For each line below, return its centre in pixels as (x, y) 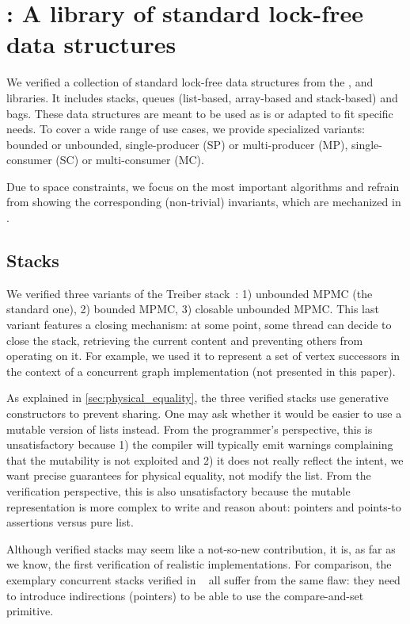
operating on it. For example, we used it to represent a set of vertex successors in (203, 356)
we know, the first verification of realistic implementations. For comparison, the (199, 564)
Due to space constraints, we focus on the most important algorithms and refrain (203, 186)
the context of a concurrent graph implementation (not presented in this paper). (201, 371)
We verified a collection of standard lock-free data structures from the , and (190, 82)
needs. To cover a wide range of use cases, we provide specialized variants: (186, 129)
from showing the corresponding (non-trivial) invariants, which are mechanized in (204, 202)
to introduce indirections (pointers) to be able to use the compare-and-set (185, 595)
